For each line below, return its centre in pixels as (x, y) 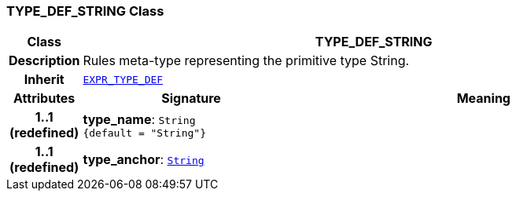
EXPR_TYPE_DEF (123, 79)
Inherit (44, 80)
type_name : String (139, 119)
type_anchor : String (144, 160)
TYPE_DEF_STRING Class (85, 11)
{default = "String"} (144, 133)
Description (44, 61)
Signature (191, 98)
